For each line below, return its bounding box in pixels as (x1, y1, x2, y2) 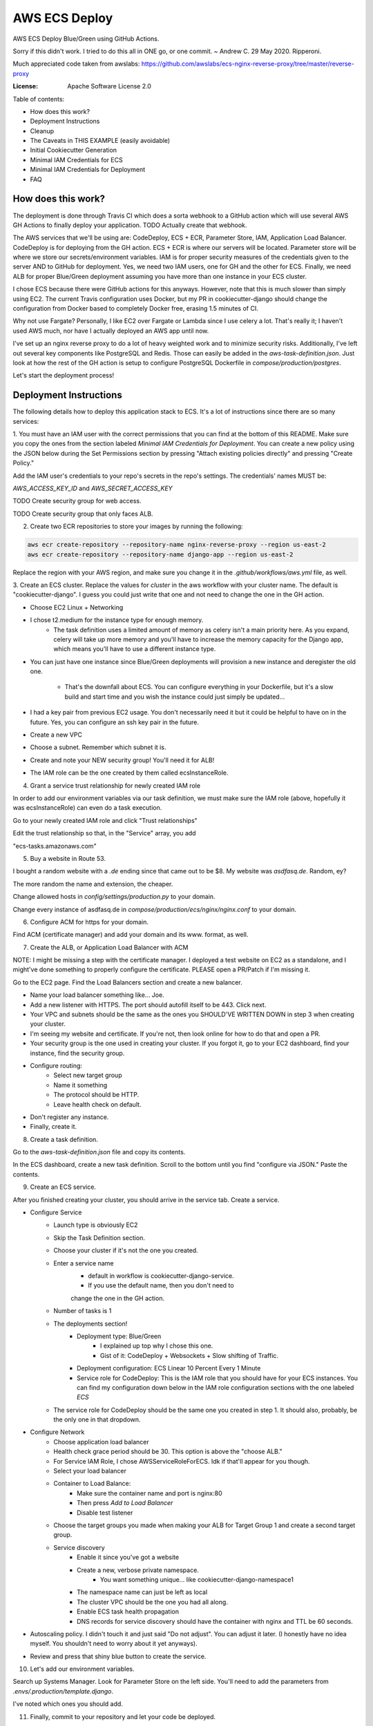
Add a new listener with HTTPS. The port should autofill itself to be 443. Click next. (30, 1000, 267, 1009)
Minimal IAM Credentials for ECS (30, 155, 124, 164)
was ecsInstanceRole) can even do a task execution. (12, 804, 162, 812)
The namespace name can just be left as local (77, 1588, 208, 1596)
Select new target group (53, 1071, 122, 1080)
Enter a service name (53, 1259, 114, 1267)
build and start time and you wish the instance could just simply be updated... (64, 692, 285, 701)
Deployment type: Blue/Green (77, 1332, 162, 1340)
